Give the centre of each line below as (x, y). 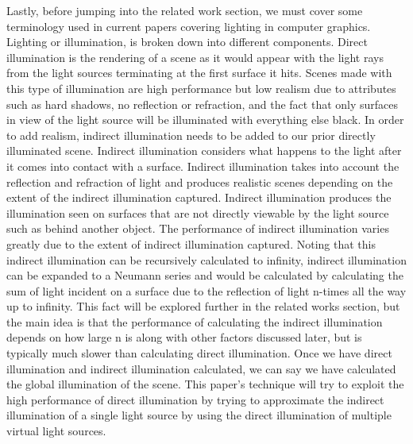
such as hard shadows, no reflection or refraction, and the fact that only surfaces (203, 104)
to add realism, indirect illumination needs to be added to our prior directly (191, 135)
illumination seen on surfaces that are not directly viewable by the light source (198, 212)
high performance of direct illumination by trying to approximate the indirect (195, 399)
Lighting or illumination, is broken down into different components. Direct (187, 42)
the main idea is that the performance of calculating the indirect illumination (195, 321)
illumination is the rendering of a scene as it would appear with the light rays (195, 57)
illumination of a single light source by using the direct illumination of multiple (199, 415)
